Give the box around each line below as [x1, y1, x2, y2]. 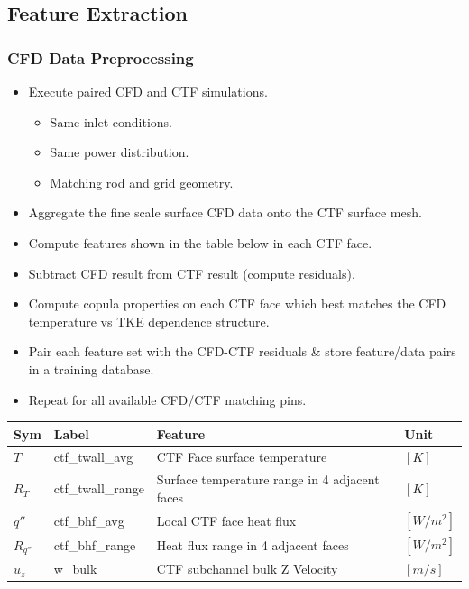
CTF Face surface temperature [156, 447, 327, 466]
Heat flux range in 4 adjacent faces [156, 536, 349, 555]
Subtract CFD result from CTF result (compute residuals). [28, 263, 355, 282]
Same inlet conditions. [50, 112, 173, 131]
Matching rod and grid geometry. [50, 172, 234, 191]
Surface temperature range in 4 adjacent [156, 470, 380, 489]
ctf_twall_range [53, 479, 144, 498]
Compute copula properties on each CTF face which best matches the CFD [28, 294, 446, 313]
